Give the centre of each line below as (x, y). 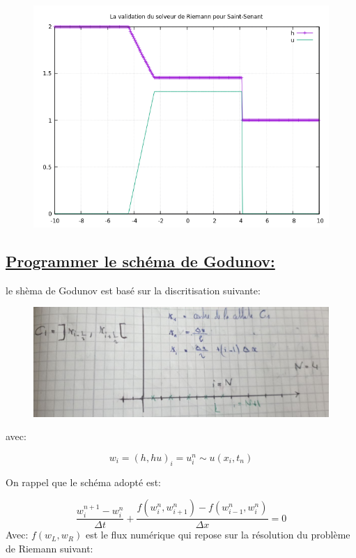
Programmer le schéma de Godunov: (140, 261)
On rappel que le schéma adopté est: (84, 482)
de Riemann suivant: (49, 548)
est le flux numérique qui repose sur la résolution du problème (218, 535)
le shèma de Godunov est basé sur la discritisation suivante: (133, 290)
